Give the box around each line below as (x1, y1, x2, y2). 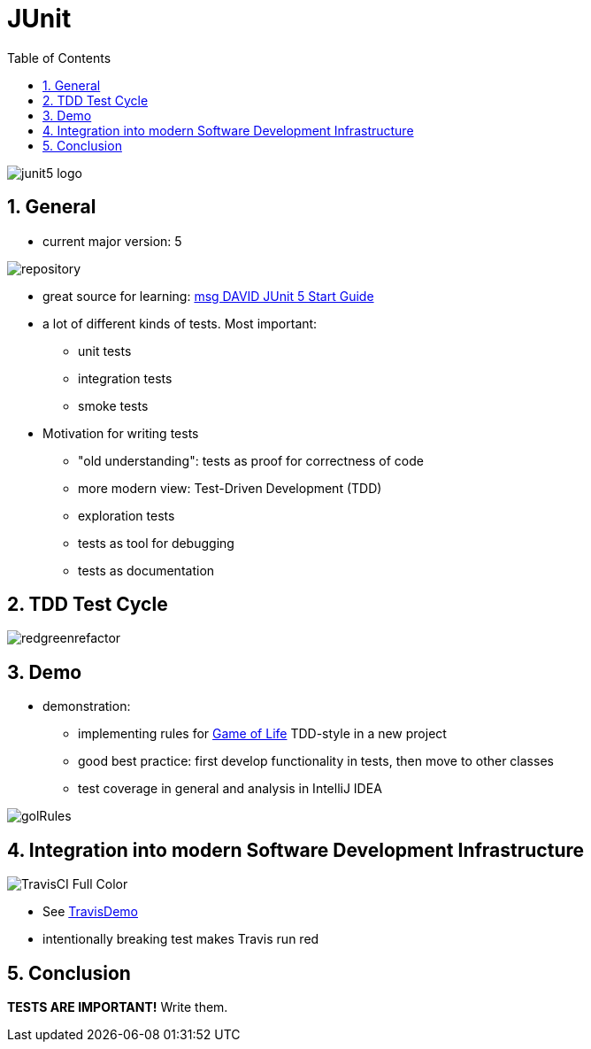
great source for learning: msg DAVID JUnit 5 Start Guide (42, 288, 374, 304)
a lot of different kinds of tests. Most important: (42, 315, 318, 331)
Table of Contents (7, 50, 111, 66)
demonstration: (42, 698, 131, 714)
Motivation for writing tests (42, 425, 199, 441)
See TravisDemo (42, 904, 138, 920)
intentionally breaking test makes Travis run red (42, 931, 319, 947)
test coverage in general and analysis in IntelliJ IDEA (78, 781, 382, 797)
